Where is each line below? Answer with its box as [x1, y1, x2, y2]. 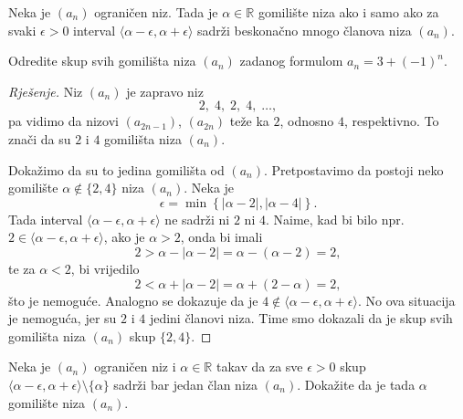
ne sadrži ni [164, 209, 230, 228]
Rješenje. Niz [8, 81, 83, 100]
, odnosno [279, 111, 334, 131]
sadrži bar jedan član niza [113, 374, 258, 393]
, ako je [103, 227, 145, 246]
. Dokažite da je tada [297, 374, 416, 393]
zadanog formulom [239, 51, 343, 70]
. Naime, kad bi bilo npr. [265, 209, 405, 228]
